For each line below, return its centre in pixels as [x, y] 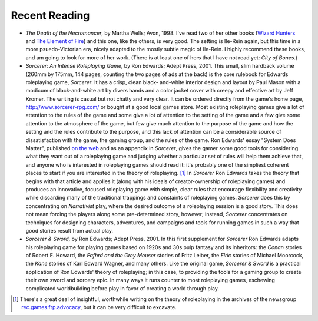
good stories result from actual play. [69, 230]
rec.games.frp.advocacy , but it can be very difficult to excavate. [99, 307]
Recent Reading [50, 15]
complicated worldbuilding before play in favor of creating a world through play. [122, 288]
